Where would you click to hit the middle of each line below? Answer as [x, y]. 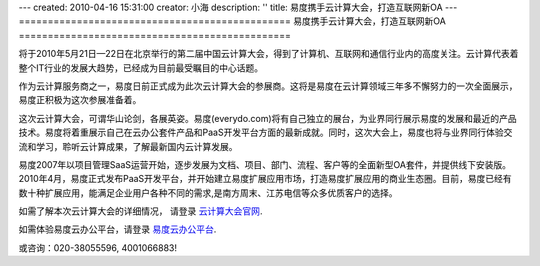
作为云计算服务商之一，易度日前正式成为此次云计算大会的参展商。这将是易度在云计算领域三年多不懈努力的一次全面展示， [268, 86]
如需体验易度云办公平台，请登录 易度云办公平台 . [117, 229]
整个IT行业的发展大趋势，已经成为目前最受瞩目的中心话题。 [141, 67]
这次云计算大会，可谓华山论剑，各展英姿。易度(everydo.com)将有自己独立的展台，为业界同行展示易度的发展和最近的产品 [267, 118]
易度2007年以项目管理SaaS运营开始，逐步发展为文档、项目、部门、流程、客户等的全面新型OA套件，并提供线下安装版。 [265, 164]
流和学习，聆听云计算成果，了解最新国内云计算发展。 [128, 146]
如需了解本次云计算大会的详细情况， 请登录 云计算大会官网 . [140, 211]
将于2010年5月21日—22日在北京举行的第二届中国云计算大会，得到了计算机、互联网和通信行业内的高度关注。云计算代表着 [268, 54]
